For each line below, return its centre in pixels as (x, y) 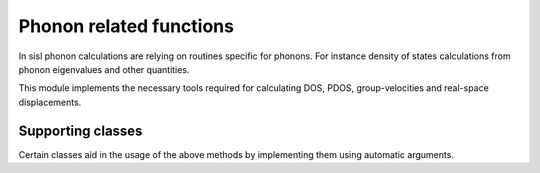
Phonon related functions (126, 26)
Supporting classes (80, 130)
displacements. (50, 102)
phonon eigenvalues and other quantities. (104, 69)
